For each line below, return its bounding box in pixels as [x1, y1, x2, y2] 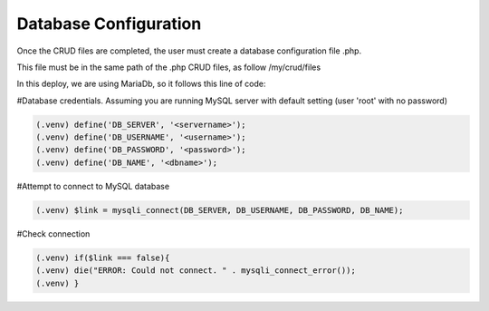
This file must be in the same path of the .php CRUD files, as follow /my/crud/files [16, 62, 321, 73]
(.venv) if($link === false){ [35, 252, 170, 263]
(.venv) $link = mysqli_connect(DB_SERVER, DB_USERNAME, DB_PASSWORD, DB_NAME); [35, 205, 404, 215]
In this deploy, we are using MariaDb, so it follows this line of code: [16, 78, 266, 90]
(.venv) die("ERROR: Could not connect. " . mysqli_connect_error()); [35, 266, 357, 276]
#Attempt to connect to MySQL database [16, 180, 170, 191]
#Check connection [16, 228, 91, 239]
